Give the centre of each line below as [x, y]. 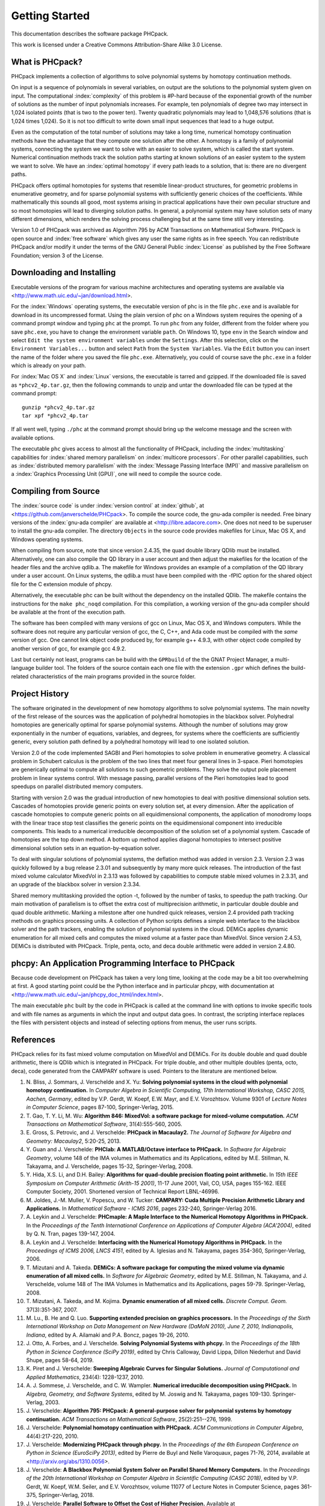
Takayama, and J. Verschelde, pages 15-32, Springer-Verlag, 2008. [110, 1166]
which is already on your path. [49, 366]
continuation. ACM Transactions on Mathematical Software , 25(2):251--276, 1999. [129, 1419]
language [23, 668]
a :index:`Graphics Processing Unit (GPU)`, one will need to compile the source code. [116, 474]
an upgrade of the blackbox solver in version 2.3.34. [76, 884]
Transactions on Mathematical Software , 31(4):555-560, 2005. [104, 1124]
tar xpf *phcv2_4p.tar [55, 416]
